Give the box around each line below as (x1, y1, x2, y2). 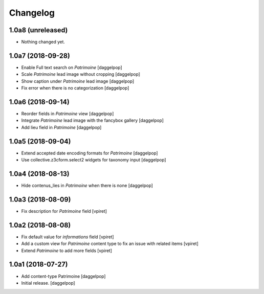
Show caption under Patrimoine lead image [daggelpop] (21, 78, 134, 84)
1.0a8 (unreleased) (9, 26, 68, 34)
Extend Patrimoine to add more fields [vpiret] (21, 248, 112, 253)
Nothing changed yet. (21, 39, 66, 45)
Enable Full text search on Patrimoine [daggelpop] (21, 64, 122, 70)
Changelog (9, 7, 55, 18)
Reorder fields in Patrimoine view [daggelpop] (21, 111, 114, 117)
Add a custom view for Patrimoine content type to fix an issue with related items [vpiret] (21, 241, 199, 247)
